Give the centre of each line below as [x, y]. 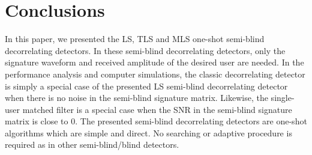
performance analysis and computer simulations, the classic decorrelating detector [155, 74]
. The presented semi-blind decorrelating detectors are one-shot [191, 121]
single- [283, 98]
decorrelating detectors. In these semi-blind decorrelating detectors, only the [145, 50]
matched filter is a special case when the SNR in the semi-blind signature [157, 109]
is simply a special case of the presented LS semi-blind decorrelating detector [146, 86]
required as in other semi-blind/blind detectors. [92, 144]
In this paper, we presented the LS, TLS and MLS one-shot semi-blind [135, 39]
